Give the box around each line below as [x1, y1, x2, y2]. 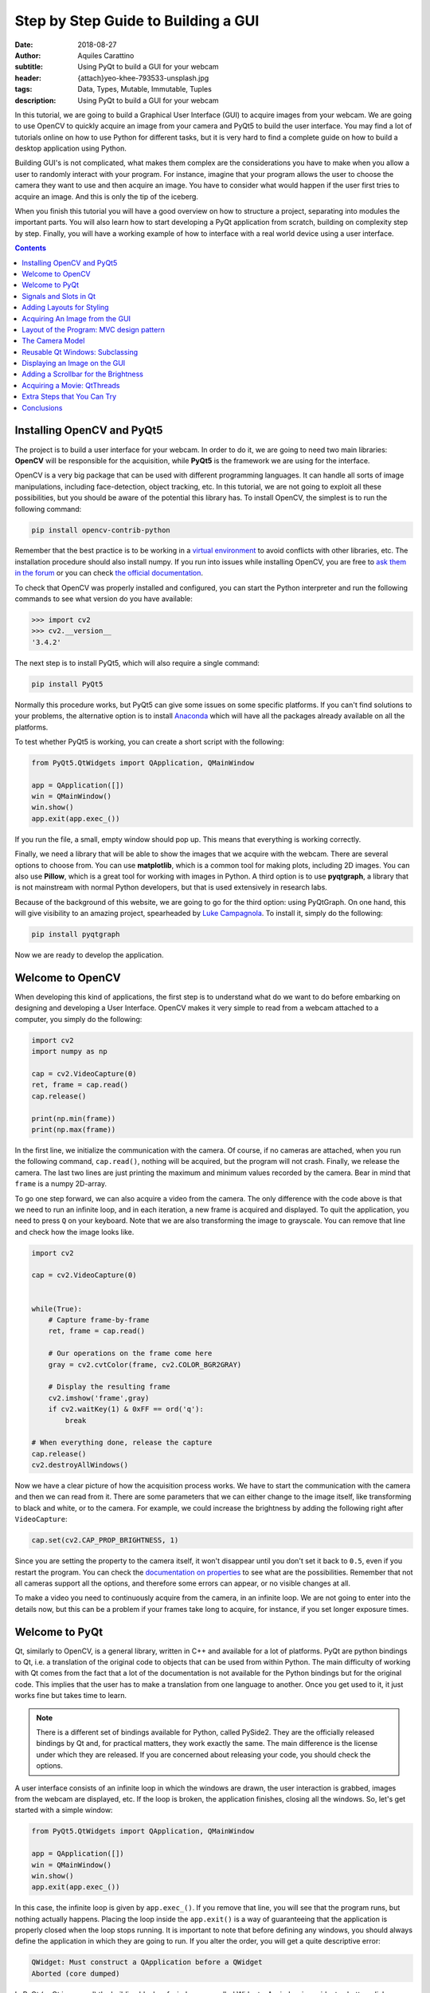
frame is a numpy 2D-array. [14, 1179, 107, 1189]
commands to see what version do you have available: [14, 594, 193, 603]
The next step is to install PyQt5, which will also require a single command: [14, 658, 260, 667]
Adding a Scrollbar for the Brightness [21, 369, 143, 379]
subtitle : [14, 62, 44, 72]
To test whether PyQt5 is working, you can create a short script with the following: [14, 737, 284, 746]
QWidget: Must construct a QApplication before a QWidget [31, 1958, 263, 1967]
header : [14, 73, 41, 83]
